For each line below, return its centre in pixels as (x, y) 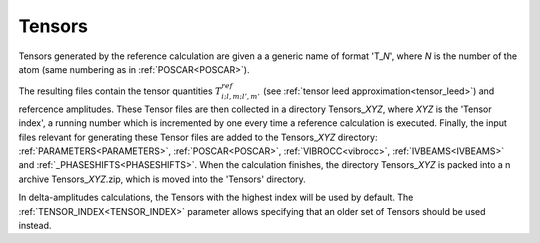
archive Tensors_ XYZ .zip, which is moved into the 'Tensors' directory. (162, 179)
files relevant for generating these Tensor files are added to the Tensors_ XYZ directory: (198, 137)
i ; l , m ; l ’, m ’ (240, 97)
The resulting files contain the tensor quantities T (120, 91)
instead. (35, 226)
